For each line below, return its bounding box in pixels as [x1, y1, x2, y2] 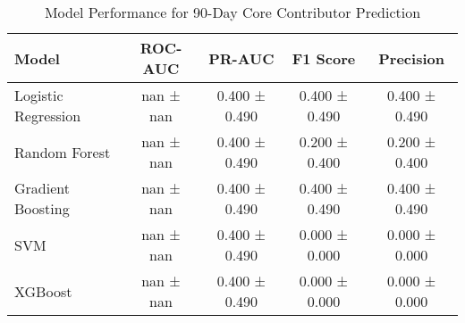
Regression [14, 105, 81, 126]
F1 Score [292, 47, 356, 69]
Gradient [14, 178, 70, 198]
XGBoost [14, 280, 72, 302]
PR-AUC [208, 47, 275, 69]
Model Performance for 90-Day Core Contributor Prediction [44, 2, 421, 22]
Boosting [14, 198, 70, 219]
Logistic [14, 85, 63, 105]
